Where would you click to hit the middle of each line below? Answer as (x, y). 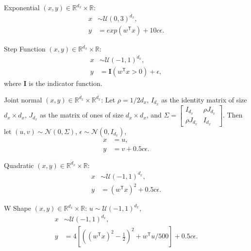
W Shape (18, 208)
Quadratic (19, 165)
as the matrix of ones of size (82, 115)
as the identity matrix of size (204, 99)
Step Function (25, 49)
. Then (233, 115)
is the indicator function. (66, 83)
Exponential (22, 7)
